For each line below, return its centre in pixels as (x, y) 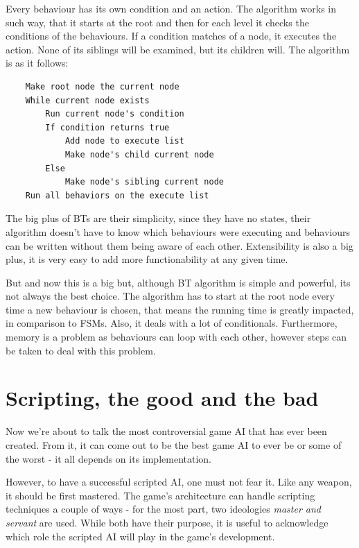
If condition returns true (107, 127)
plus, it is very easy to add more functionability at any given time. (147, 259)
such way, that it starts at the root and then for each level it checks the (157, 22)
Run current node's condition (115, 114)
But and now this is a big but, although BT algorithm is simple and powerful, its (178, 282)
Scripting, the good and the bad (162, 398)
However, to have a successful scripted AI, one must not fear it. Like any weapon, (179, 482)
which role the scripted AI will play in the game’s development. (140, 536)
